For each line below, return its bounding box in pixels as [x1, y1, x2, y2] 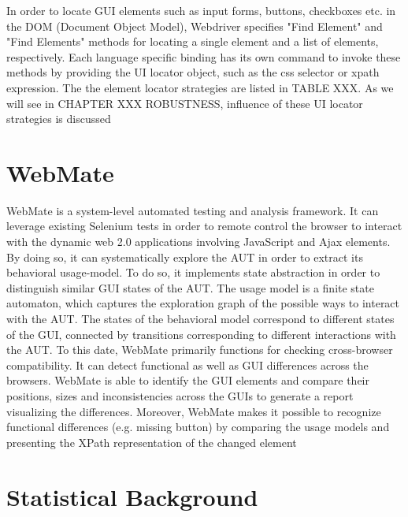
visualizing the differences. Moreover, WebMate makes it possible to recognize [6, 403, 381, 419]
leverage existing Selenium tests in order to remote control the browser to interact [6, 218, 402, 234]
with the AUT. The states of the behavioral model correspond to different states [6, 311, 395, 327]
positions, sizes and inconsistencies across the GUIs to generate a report [6, 388, 354, 404]
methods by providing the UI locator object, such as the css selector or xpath [6, 64, 380, 80]
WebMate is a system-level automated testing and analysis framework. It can [6, 202, 379, 218]
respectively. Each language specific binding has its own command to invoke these [6, 48, 401, 65]
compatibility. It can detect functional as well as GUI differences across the [6, 356, 369, 373]
